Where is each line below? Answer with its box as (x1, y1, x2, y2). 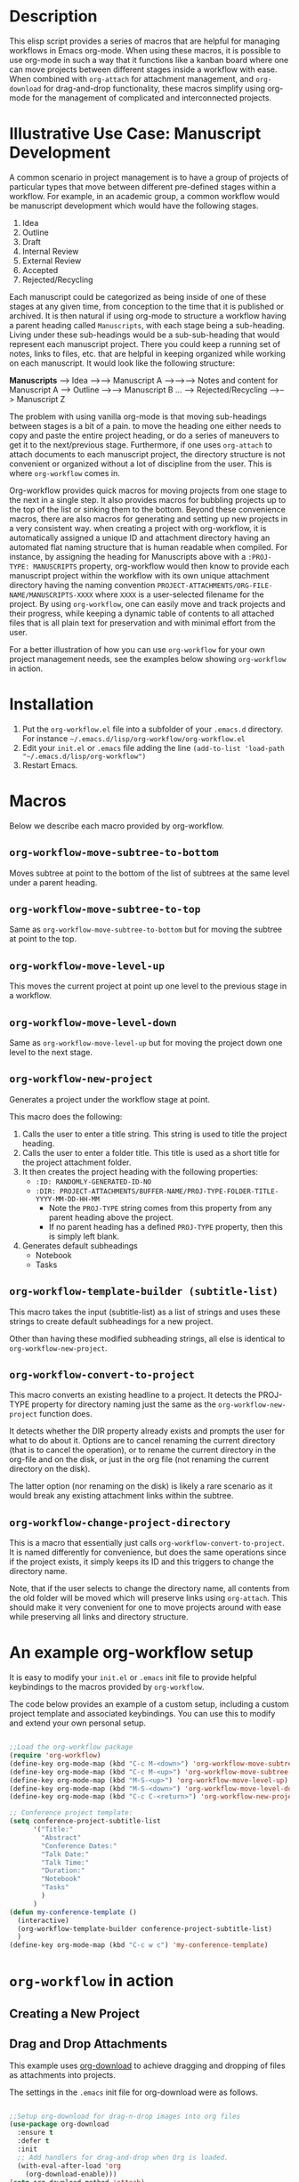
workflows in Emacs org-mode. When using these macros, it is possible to (9, 44, 281, 55)
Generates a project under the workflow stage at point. (9, 1094, 211, 1104)
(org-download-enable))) (25, 2170, 117, 2178)
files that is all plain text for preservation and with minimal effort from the (9, 617, 276, 628)
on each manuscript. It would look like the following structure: (9, 358, 236, 368)
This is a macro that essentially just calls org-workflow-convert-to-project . (9, 1538, 285, 1548)
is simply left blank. (48, 1231, 120, 1241)
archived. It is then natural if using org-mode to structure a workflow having (9, 310, 287, 321)
